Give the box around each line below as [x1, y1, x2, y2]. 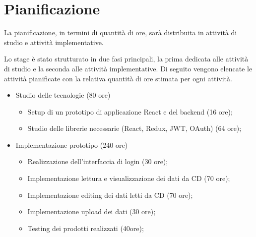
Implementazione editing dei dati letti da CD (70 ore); [27, 189, 193, 200]
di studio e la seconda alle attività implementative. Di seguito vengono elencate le [4, 63, 253, 73]
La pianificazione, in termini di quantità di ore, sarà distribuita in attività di [4, 27, 237, 38]
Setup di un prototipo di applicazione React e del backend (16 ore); [27, 106, 233, 117]
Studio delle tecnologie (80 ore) [15, 90, 111, 100]
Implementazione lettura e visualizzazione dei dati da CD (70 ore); [27, 173, 230, 183]
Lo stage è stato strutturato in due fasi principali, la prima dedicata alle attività [4, 54, 249, 64]
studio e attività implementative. [4, 37, 104, 47]
